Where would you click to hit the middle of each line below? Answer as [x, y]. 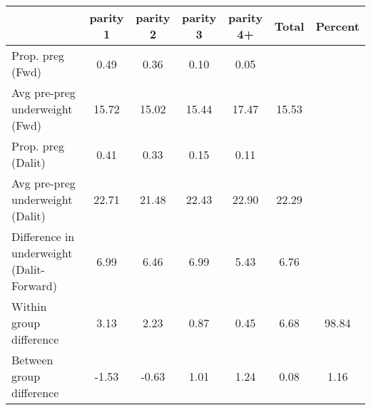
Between [32, 360]
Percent [337, 26]
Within [29, 306]
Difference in [43, 236]
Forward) [34, 286]
